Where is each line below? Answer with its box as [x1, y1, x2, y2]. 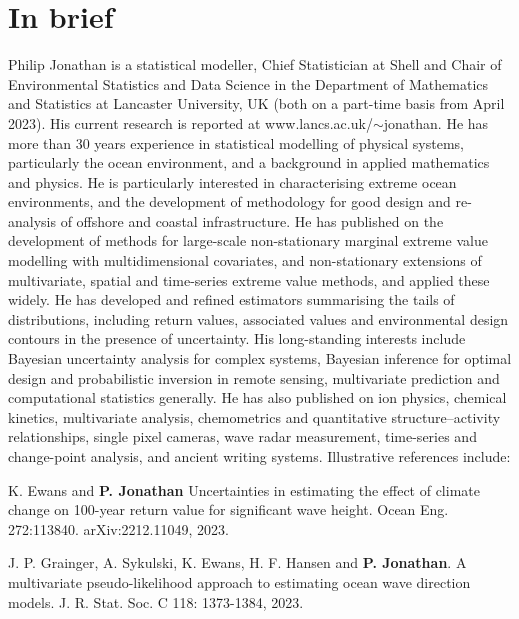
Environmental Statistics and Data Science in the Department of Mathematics [8, 73, 489, 94]
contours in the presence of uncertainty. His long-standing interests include [8, 328, 466, 349]
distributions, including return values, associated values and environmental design [8, 308, 509, 329]
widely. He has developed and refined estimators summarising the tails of [8, 289, 455, 310]
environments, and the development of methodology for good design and [8, 191, 451, 212]
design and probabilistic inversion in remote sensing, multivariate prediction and [8, 367, 500, 388]
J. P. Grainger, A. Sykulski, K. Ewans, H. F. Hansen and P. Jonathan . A [8, 552, 467, 573]
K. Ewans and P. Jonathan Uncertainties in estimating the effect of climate [8, 479, 480, 500]
